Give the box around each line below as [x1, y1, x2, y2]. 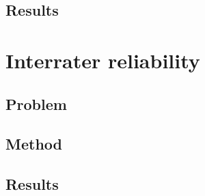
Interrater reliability [5, 46, 200, 74]
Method [5, 133, 62, 154]
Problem [5, 93, 67, 114]
